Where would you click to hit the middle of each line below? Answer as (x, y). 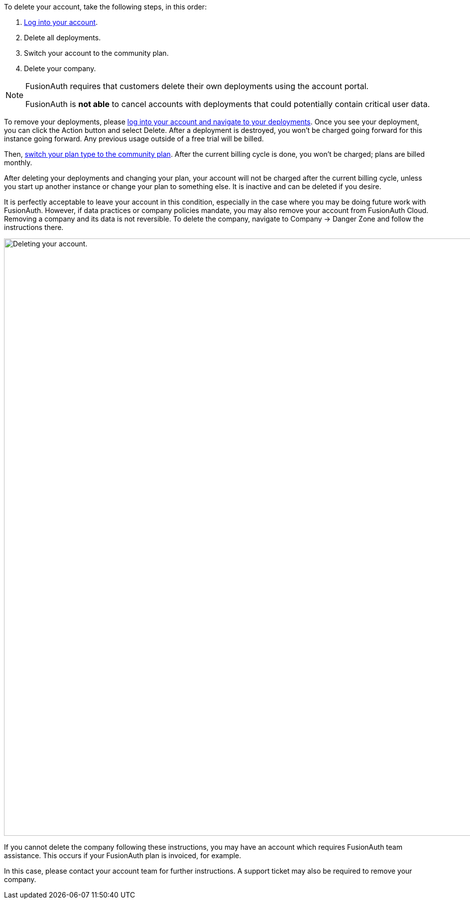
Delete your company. (60, 68)
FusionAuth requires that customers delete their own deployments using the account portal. (197, 86)
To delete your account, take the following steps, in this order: (106, 7)
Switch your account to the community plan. (96, 53)
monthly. (18, 163)
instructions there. (34, 227)
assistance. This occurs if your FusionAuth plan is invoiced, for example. (123, 855)
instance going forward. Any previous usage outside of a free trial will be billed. (134, 139)
